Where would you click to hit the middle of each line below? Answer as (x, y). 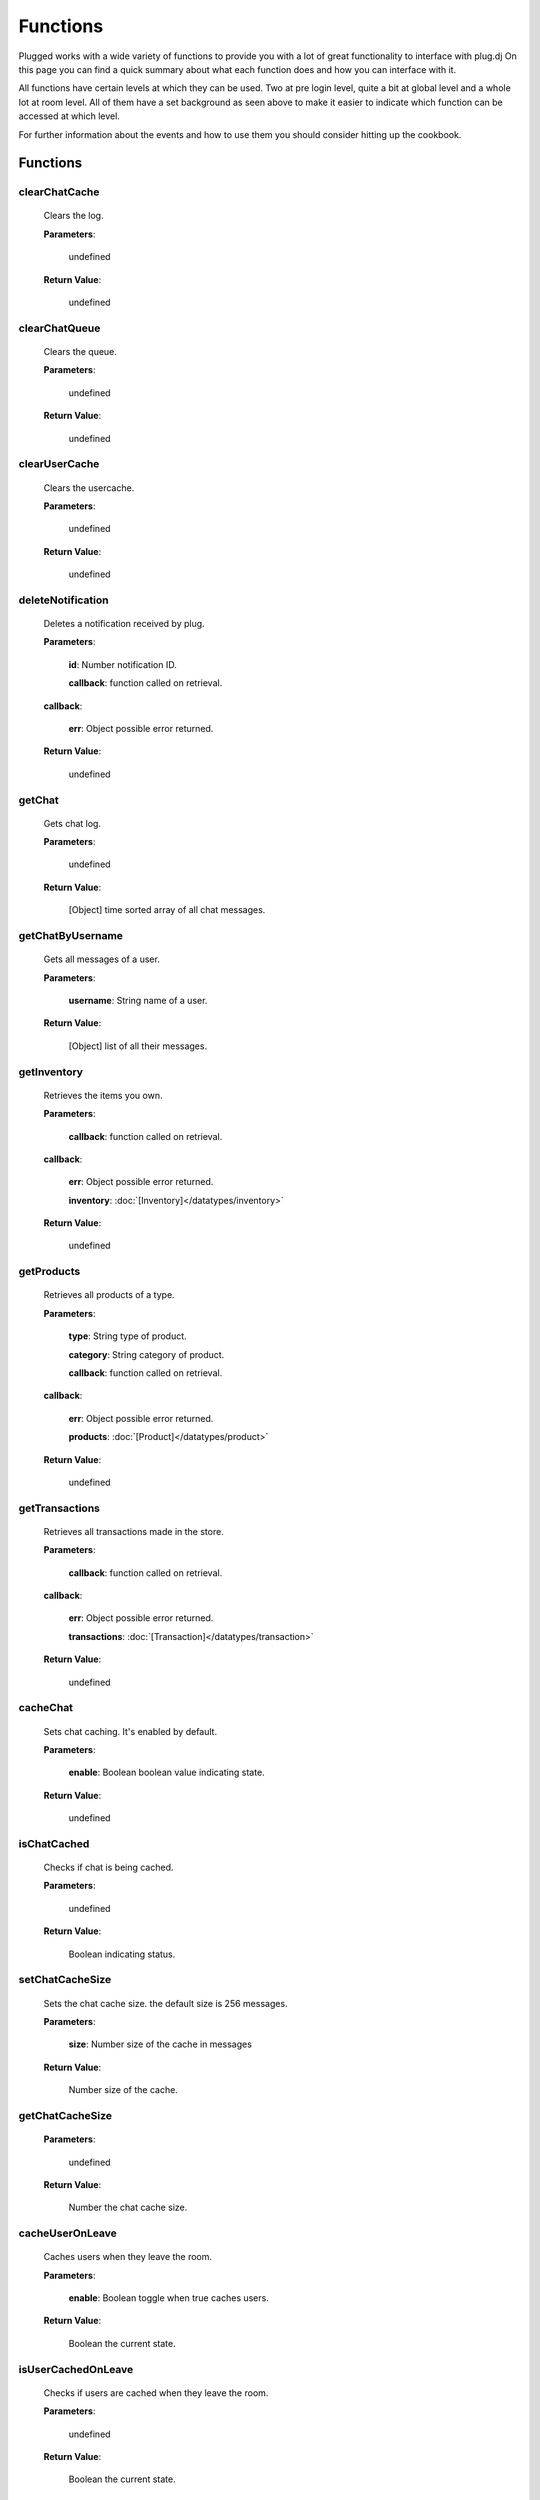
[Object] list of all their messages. (138, 1046)
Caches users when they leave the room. (128, 2257)
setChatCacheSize (65, 1980)
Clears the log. (73, 216)
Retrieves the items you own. (103, 1095)
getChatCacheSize (65, 2115)
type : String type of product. (127, 1336)
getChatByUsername (71, 936)
